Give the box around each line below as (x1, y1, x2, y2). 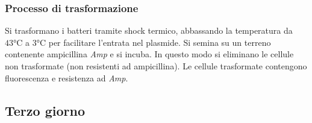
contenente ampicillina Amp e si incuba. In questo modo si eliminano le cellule (5, 48, 294, 60)
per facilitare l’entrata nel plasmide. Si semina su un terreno (48, 36, 271, 48)
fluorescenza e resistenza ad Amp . (5, 71, 128, 84)
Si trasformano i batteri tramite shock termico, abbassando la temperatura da (5, 24, 293, 37)
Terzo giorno (5, 101, 85, 119)
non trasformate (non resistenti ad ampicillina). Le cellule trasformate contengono (5, 60, 307, 72)
